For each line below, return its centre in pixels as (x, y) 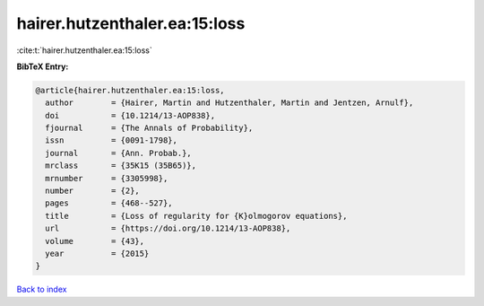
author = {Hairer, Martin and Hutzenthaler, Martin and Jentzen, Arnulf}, (229, 103)
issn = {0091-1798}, (112, 140)
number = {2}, (93, 191)
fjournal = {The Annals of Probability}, (149, 128)
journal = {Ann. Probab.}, (118, 153)
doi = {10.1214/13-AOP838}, (130, 115)
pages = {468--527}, (109, 203)
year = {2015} (97, 254)
